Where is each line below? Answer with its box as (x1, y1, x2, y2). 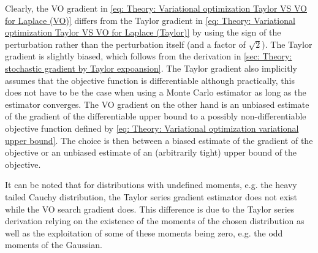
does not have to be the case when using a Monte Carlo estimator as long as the (5, 86, 306, 99)
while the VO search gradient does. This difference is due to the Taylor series (5, 202, 295, 215)
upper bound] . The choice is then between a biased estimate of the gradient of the (5, 134, 313, 146)
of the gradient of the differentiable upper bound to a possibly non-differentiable (5, 110, 306, 123)
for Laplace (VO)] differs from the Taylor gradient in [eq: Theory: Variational (5, 13, 295, 26)
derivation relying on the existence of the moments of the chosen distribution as (5, 214, 305, 227)
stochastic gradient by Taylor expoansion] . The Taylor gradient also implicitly (5, 61, 297, 74)
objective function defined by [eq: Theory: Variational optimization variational (5, 121, 299, 134)
